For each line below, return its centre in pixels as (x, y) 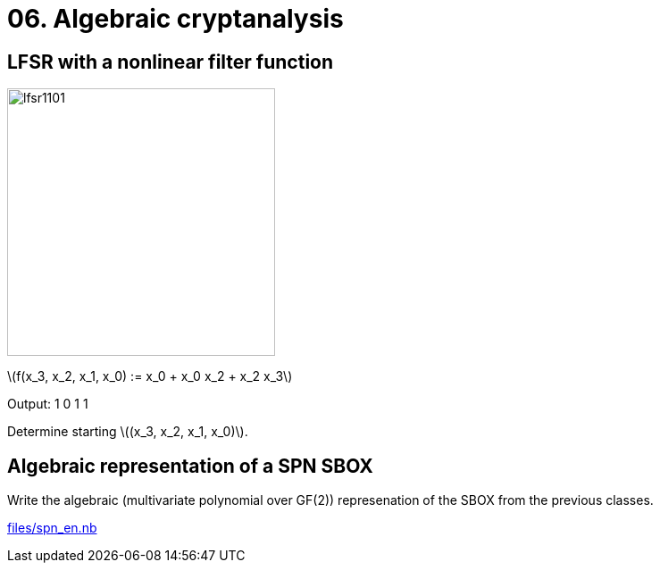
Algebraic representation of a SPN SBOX (190, 466)
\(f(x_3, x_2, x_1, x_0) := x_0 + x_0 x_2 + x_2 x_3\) (150, 376)
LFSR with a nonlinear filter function (171, 62)
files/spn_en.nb (52, 528)
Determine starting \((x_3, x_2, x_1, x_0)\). (128, 432)
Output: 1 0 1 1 (48, 404)
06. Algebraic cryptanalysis (175, 19)
